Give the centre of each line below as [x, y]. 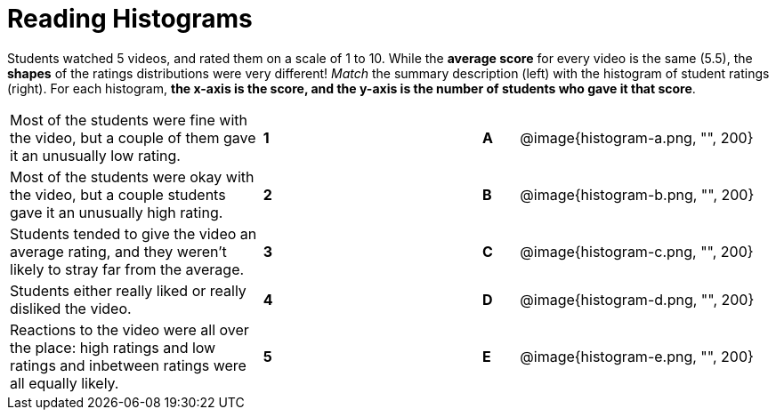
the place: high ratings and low [113, 347]
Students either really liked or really [128, 290]
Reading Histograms [130, 19]
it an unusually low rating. [95, 155]
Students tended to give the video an [133, 233]
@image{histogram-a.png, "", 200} [637, 137]
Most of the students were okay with [132, 176]
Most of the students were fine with [129, 120]
